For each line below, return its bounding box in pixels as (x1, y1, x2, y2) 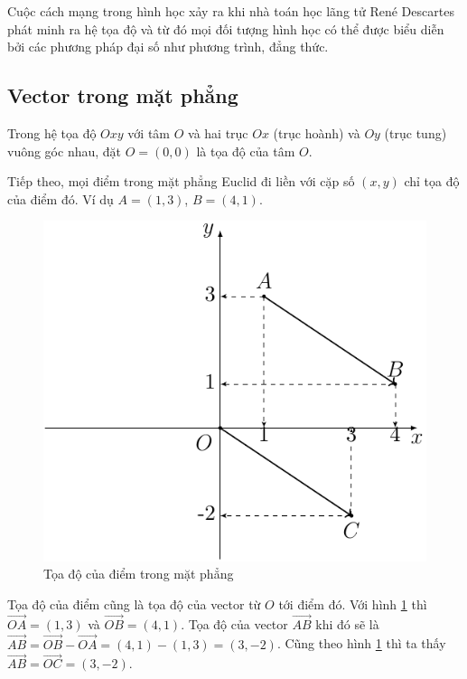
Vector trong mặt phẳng (7, 81, 238, 109)
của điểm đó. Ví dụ (7, 189, 114, 208)
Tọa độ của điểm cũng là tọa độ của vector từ (7, 594, 261, 613)
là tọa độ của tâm (196, 141, 295, 160)
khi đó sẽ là (315, 614, 379, 633)
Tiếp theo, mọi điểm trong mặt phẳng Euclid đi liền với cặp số (7, 172, 355, 191)
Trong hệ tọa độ (7, 123, 97, 142)
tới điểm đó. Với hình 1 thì (278, 594, 427, 613)
